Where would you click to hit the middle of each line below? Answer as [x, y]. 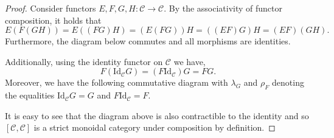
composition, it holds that [53, 20]
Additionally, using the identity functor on [84, 61]
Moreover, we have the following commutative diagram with [117, 82]
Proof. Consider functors [50, 8]
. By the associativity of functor [223, 8]
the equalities [30, 95]
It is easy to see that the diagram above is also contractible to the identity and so [157, 115]
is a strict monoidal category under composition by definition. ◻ [155, 127]
